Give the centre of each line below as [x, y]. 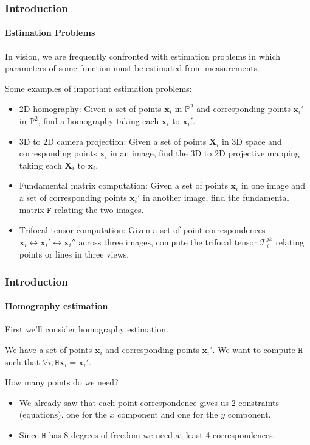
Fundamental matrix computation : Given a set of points [123, 185]
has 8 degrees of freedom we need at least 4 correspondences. [162, 434]
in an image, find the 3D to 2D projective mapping [205, 153]
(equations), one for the [63, 414]
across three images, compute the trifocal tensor [168, 241]
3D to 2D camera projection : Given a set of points [113, 141]
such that [22, 361]
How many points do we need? [62, 382]
